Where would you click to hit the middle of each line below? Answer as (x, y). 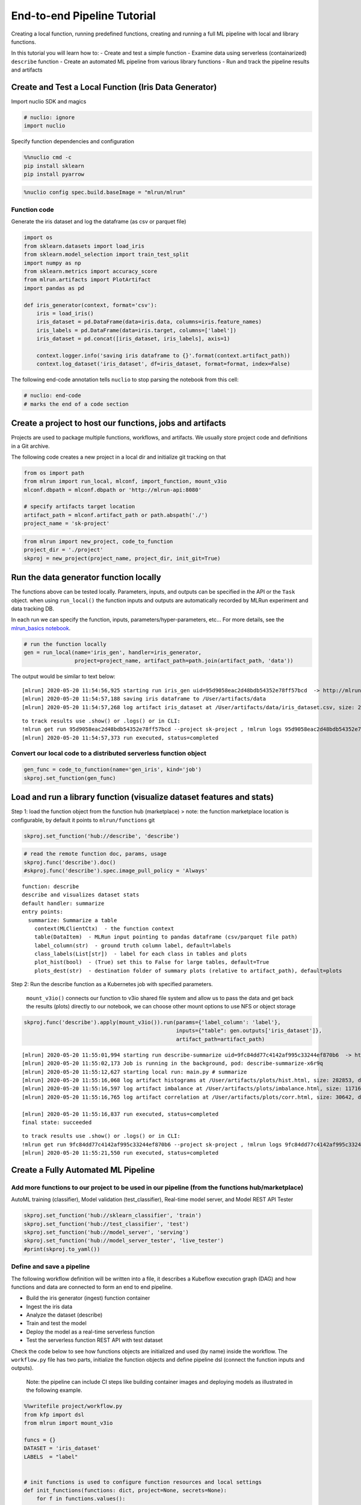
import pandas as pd (54, 288)
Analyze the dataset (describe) (64, 1315)
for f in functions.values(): (81, 1499)
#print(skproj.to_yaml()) (62, 1249)
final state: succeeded (57, 1122)
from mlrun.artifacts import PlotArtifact (87, 280)
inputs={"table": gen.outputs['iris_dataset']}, (249, 1031)
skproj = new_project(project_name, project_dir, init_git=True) (122, 558)
